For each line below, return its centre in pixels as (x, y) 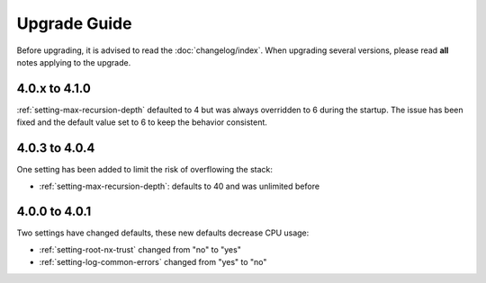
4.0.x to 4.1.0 (54, 88)
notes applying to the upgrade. (74, 62)
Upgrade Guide (74, 23)
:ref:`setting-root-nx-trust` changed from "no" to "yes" (140, 249)
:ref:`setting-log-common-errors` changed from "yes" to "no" (153, 262)
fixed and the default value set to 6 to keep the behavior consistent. (142, 122)
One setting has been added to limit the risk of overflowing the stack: (145, 170)
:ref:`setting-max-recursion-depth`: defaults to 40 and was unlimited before (179, 186)
